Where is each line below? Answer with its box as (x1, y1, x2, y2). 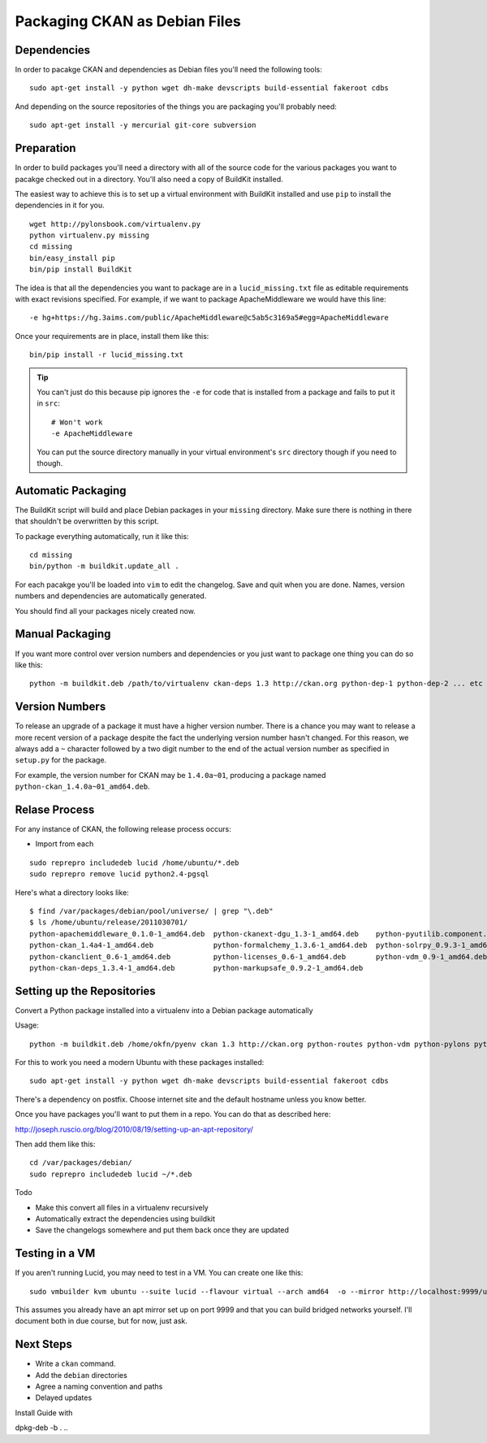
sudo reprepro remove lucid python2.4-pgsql (29, 870, 210, 879)
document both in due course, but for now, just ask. (15, 1316, 188, 1326)
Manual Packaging (15, 627, 111, 641)
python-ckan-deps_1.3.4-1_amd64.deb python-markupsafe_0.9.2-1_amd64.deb (29, 963, 364, 972)
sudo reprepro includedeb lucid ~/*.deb (29, 1169, 192, 1179)
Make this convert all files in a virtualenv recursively (35, 1202, 209, 1212)
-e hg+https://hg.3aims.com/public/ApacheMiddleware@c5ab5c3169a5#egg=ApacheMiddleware (29, 313, 390, 323)
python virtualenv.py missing (29, 231, 150, 240)
